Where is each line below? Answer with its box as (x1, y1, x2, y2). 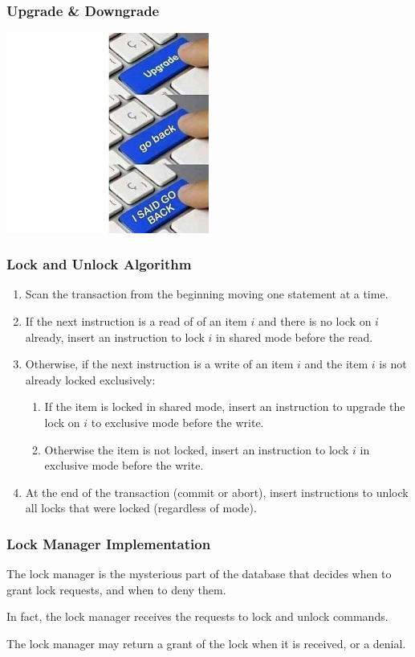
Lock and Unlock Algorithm (6, 254, 192, 274)
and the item (304, 355, 368, 372)
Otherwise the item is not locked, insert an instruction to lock (44, 441, 349, 458)
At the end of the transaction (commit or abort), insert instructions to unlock (25, 483, 409, 500)
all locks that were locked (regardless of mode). (25, 499, 257, 516)
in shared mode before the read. (216, 328, 373, 345)
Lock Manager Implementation (6, 533, 211, 553)
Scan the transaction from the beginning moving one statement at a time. (25, 285, 389, 302)
